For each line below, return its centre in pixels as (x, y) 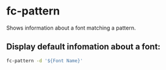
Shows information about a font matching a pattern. (71, 28)
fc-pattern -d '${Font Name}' (45, 61)
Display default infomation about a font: (83, 47)
